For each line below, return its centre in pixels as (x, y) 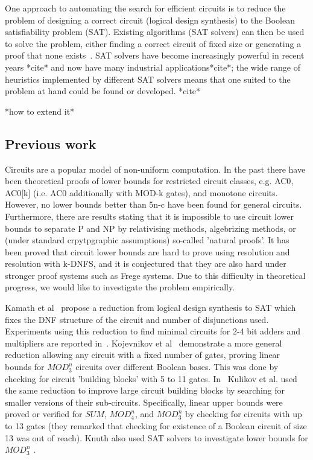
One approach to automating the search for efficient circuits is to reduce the (145, 8)
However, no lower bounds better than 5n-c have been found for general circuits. (153, 204)
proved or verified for (44, 414)
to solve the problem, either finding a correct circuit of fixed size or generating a (153, 43)
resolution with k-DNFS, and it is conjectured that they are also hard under (146, 264)
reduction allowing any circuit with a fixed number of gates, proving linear (143, 355)
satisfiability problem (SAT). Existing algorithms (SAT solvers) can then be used (155, 32)
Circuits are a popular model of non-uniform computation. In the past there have (155, 169)
